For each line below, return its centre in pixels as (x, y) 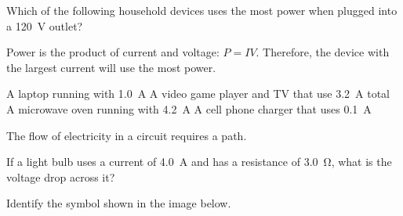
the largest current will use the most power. (111, 67)
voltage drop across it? (61, 176)
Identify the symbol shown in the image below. (119, 203)
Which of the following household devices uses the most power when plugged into (202, 10)
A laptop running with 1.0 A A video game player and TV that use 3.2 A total (198, 94)
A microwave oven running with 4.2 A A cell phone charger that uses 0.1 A (189, 108)
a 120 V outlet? (45, 25)
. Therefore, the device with (323, 52)
